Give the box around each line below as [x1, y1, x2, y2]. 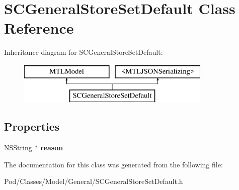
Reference [4, 18, 74, 38]
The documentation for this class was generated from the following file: [4, 159, 223, 169]
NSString [4, 142, 32, 153]
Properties [4, 119, 60, 134]
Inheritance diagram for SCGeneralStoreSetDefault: [4, 47, 163, 57]
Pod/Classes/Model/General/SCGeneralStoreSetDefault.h [4, 176, 183, 186]
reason [40, 142, 63, 153]
